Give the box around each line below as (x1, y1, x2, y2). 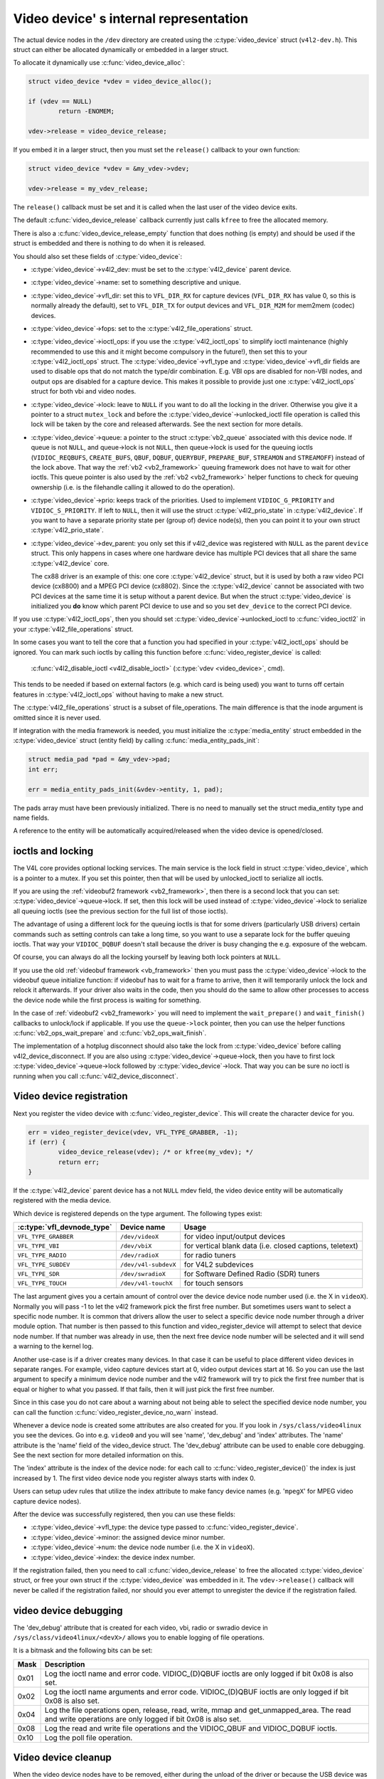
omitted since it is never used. (13, 713, 102, 722)
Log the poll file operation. (44, 1733, 133, 1743)
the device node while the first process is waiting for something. (13, 996, 202, 1004)
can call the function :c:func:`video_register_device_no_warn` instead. (13, 1408, 218, 1416)
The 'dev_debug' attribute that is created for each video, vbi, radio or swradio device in (13, 1623, 268, 1632)
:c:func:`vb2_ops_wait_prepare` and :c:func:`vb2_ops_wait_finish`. (13, 1029, 206, 1038)
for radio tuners (183, 1250, 236, 1260)
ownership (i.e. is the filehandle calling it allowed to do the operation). (31, 482, 235, 491)
